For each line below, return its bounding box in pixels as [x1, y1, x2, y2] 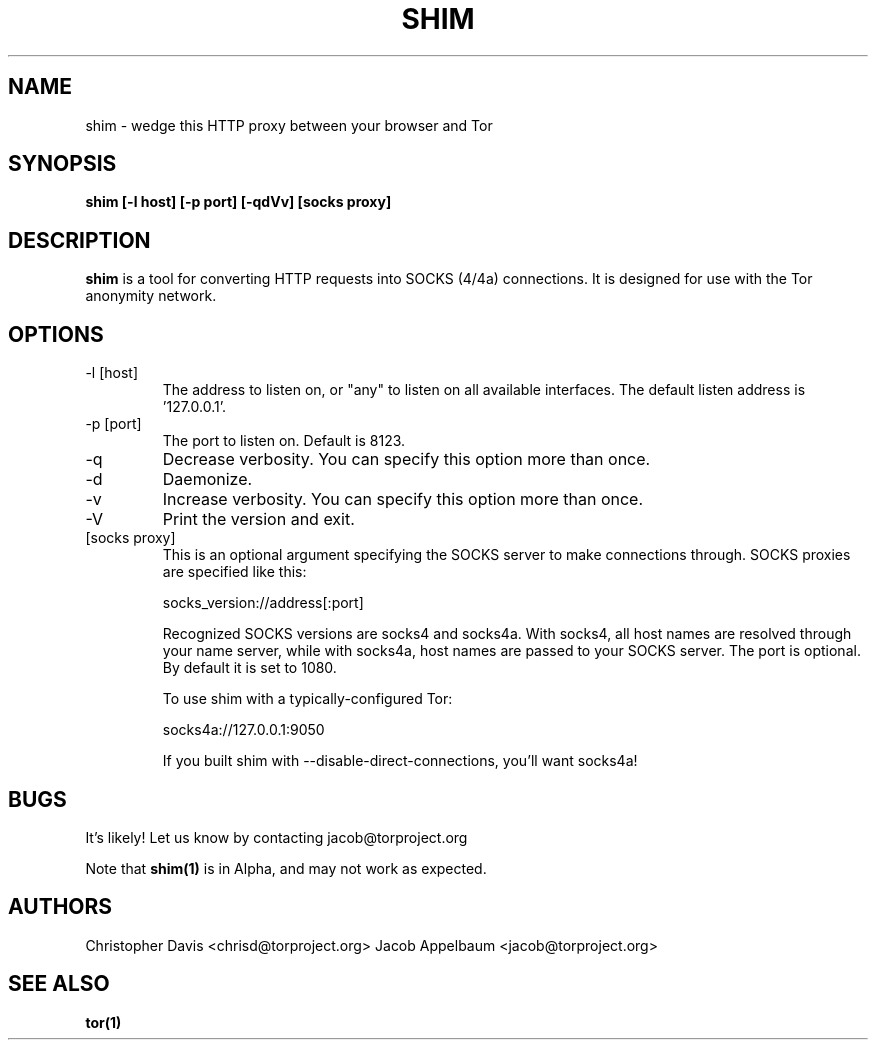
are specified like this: [162, 563, 307, 581]
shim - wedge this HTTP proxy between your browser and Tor [85, 116, 493, 134]
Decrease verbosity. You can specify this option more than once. [162, 449, 651, 470]
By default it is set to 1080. [162, 659, 337, 677]
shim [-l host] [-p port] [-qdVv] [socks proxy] [85, 193, 392, 211]
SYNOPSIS [8, 151, 117, 177]
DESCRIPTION [8, 227, 151, 253]
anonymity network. [85, 287, 217, 305]
